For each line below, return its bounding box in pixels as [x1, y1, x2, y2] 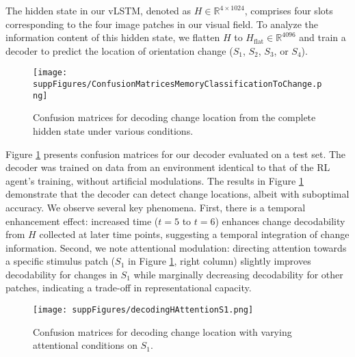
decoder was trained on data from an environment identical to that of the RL [5, 160, 330, 174]
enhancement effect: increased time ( [5, 213, 159, 228]
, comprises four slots [244, 3, 333, 17]
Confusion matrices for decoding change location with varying [33, 324, 292, 339]
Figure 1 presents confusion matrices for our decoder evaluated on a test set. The [5, 146, 346, 161]
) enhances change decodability [215, 213, 345, 228]
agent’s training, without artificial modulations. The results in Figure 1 [5, 173, 304, 187]
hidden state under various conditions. [33, 123, 194, 137]
